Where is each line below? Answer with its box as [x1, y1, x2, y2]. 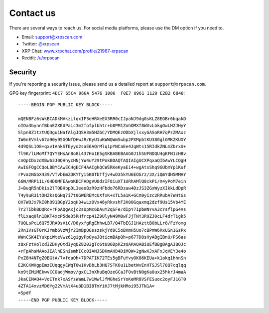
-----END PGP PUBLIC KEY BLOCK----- [18, 297, 108, 303]
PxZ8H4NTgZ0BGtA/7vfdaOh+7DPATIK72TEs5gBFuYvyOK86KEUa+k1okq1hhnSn [18, 255, 186, 261]
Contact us [9, 7, 56, 18]
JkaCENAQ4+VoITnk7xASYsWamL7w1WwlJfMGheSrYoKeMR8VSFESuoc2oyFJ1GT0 [18, 276, 186, 282]
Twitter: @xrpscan [21, 41, 60, 47]
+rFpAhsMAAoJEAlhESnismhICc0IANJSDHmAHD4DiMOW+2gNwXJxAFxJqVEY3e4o [18, 248, 186, 254]
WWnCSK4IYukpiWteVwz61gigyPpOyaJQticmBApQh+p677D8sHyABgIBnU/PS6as [18, 234, 186, 240]
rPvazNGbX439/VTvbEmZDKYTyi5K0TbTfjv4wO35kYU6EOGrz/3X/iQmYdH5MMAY [18, 171, 186, 177]
